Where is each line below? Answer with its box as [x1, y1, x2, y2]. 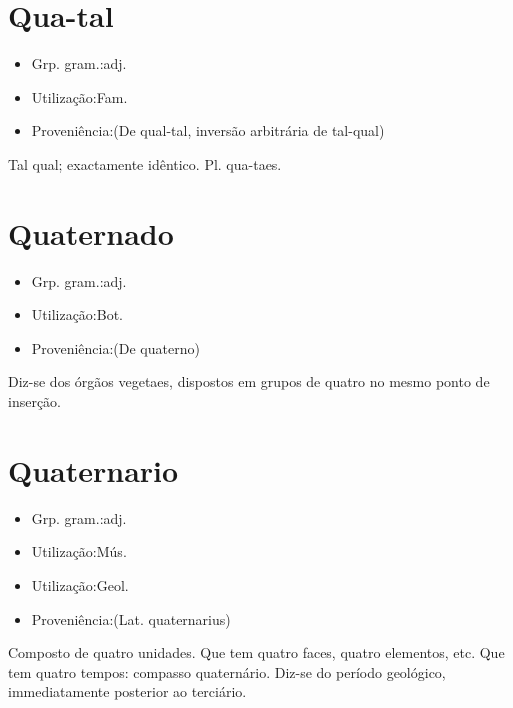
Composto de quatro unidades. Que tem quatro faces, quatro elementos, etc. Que [8, 642, 505, 663]
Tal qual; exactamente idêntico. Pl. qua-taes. [8, 153, 282, 174]
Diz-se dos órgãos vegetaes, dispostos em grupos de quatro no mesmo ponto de [8, 371, 490, 392]
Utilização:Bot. [31, 304, 123, 325]
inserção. [8, 391, 62, 411]
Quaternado [8, 212, 174, 253]
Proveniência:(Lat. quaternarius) [31, 608, 231, 629]
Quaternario [8, 449, 179, 490]
